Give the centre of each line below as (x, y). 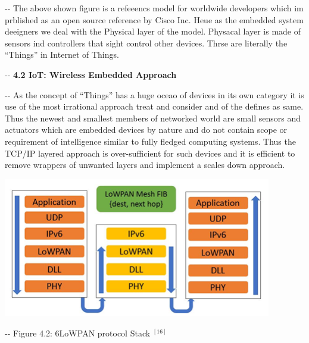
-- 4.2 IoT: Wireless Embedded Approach (91, 74)
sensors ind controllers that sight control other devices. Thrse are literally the (146, 43)
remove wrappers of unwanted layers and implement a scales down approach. (145, 165)
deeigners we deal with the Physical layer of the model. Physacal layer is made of (153, 31)
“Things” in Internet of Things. (62, 54)
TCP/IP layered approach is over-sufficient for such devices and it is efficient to (150, 153)
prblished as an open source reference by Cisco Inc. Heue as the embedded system (154, 19)
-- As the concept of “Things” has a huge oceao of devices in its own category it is (154, 94)
